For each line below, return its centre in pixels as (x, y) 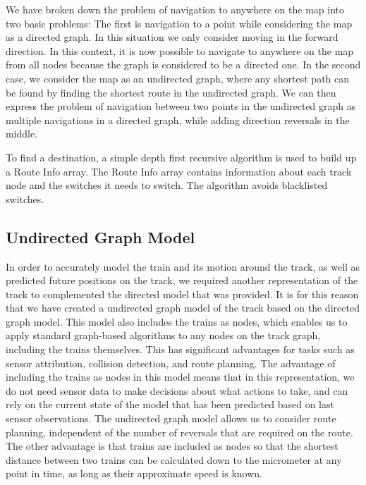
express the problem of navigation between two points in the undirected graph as (181, 106)
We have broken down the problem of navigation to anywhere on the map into (175, 9)
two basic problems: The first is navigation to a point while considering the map (179, 23)
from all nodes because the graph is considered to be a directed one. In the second (183, 65)
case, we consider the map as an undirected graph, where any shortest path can (178, 78)
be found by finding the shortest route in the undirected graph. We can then (171, 92)
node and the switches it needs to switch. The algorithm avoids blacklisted (167, 185)
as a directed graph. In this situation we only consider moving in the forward (172, 37)
